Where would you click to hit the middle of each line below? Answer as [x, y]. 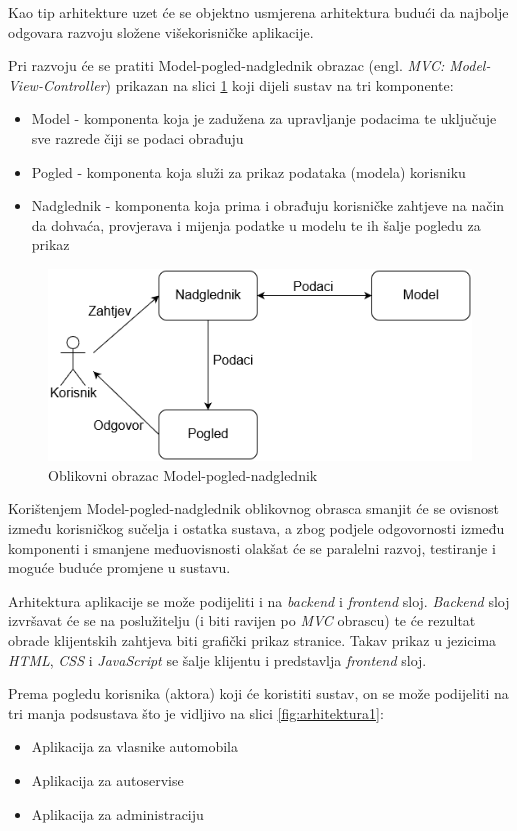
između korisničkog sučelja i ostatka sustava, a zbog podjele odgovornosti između [256, 528]
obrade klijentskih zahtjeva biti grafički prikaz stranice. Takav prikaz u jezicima [252, 640]
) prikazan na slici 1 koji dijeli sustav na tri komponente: [279, 84]
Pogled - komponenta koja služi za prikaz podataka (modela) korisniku [248, 171]
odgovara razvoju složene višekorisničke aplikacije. [161, 31]
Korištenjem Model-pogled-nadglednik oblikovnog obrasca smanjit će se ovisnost [253, 508]
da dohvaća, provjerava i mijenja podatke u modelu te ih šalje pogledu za [256, 224]
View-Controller [57, 84]
